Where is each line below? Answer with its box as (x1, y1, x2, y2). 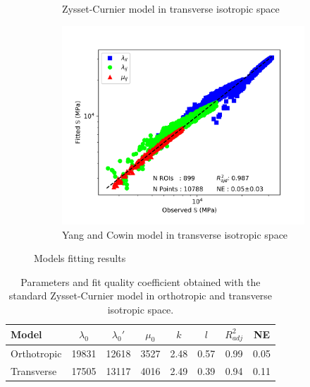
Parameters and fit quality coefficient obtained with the (20, 274, 261, 289)
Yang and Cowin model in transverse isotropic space (62, 227, 288, 242)
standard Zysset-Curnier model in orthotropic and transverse (8, 288, 273, 303)
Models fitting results (34, 251, 126, 266)
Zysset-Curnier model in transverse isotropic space (62, 1, 280, 16)
